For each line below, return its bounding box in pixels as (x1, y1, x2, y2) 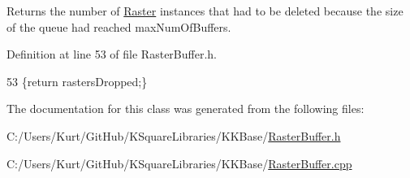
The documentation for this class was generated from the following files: (6, 100, 365, 117)
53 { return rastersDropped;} (6, 72, 148, 89)
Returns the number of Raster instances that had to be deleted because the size (6, 2, 404, 19)
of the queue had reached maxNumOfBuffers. (6, 18, 231, 35)
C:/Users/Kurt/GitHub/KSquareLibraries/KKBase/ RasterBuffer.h (6, 127, 341, 144)
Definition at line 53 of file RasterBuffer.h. (6, 46, 217, 63)
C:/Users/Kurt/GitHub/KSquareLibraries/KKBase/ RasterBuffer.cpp (6, 154, 352, 171)
